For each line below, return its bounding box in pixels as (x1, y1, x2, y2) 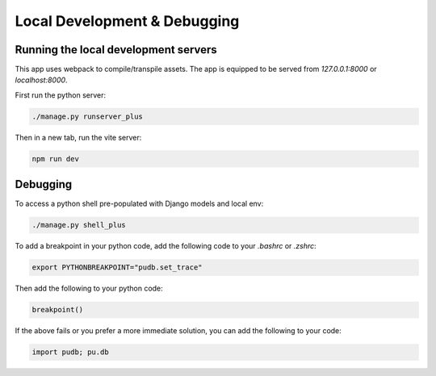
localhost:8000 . (15, 75, 68, 85)
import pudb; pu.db (31, 348, 109, 357)
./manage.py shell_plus (31, 220, 127, 230)
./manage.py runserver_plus (31, 111, 143, 121)
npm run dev (31, 154, 80, 163)
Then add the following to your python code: (15, 283, 163, 294)
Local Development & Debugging (15, 12, 240, 30)
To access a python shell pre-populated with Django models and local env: (15, 198, 264, 209)
